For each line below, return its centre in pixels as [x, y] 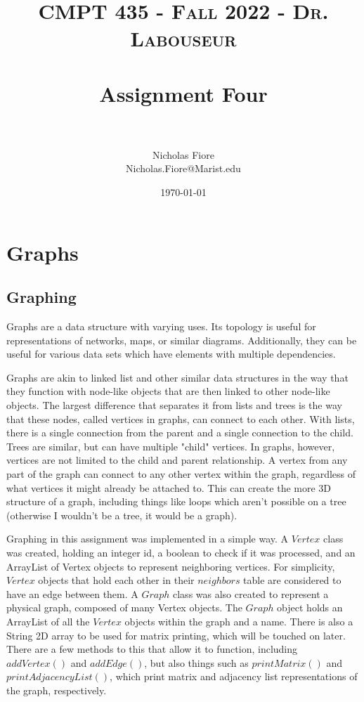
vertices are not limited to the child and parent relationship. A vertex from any [177, 460]
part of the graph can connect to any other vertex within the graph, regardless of [181, 473]
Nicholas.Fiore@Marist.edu [183, 168]
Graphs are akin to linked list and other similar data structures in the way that [177, 377]
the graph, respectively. [57, 690]
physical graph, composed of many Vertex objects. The [124, 607]
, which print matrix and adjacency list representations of [234, 676]
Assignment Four [183, 93]
